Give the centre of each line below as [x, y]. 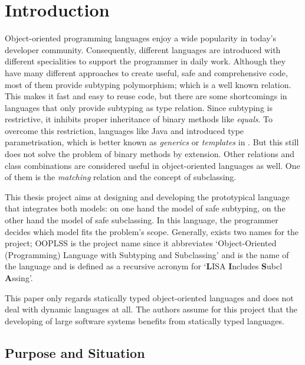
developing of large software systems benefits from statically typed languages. [145, 320]
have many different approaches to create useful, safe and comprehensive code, [146, 72]
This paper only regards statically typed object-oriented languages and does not [149, 297]
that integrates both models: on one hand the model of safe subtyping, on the [145, 208]
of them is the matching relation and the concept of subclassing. [121, 177]
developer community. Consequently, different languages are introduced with [143, 49]
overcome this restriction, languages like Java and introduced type [124, 130]
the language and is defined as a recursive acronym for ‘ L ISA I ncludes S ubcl [144, 266]
